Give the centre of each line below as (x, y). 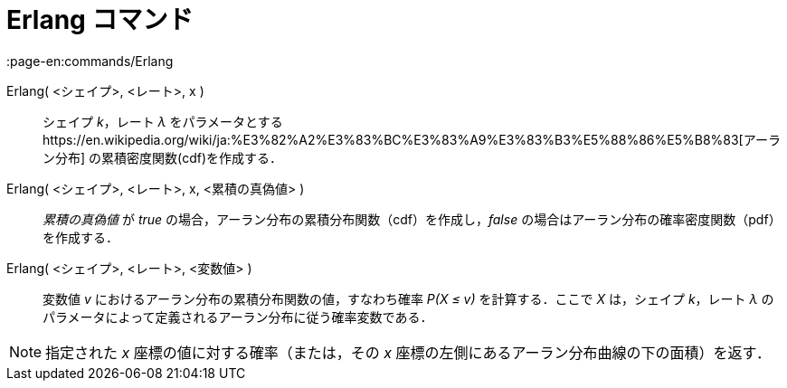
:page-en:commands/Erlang (90, 61)
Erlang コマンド (100, 20)
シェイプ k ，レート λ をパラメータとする (163, 121)
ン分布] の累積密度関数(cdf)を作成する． (163, 157)
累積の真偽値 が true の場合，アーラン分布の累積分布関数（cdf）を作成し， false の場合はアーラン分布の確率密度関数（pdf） (412, 219)
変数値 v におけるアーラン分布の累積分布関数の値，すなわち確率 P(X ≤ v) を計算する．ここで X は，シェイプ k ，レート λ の (408, 298)
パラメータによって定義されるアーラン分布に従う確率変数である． (238, 317)
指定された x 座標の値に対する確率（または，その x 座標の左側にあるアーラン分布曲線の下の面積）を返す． (408, 352)
